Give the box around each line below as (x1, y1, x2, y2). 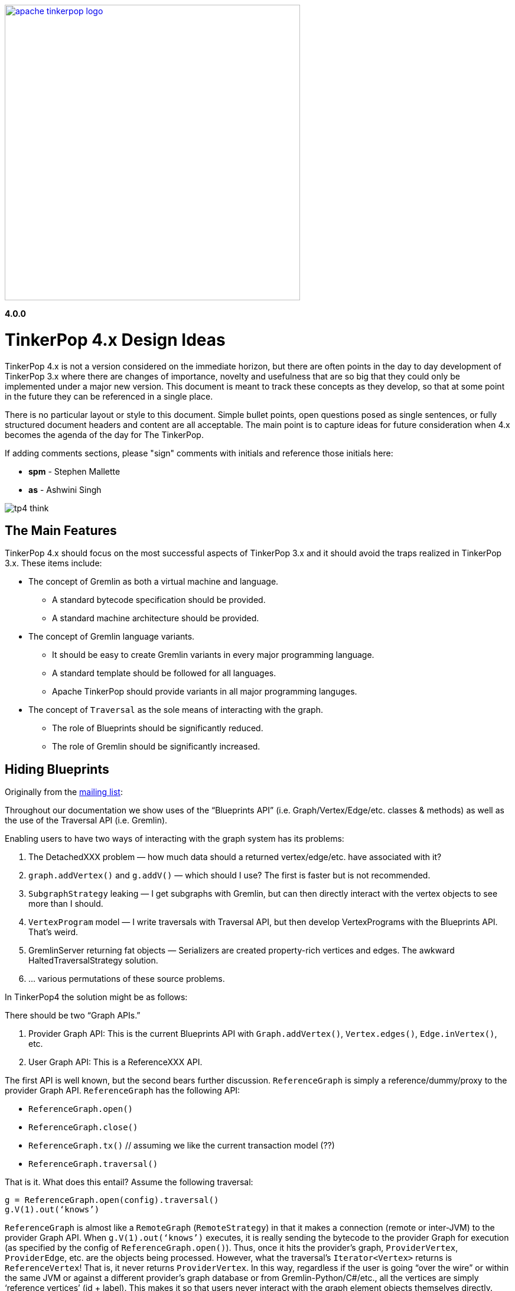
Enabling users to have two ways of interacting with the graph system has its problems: (5, 833, 344, 844)
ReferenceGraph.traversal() (28, 1159, 158, 1169)
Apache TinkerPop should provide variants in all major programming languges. (52, 686, 357, 697)
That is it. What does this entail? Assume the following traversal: (5, 1177, 253, 1188)
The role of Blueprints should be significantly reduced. (52, 723, 263, 734)
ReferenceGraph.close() (28, 1123, 138, 1133)
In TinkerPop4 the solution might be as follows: (5, 992, 188, 1003)
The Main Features (5, 523, 117, 538)
